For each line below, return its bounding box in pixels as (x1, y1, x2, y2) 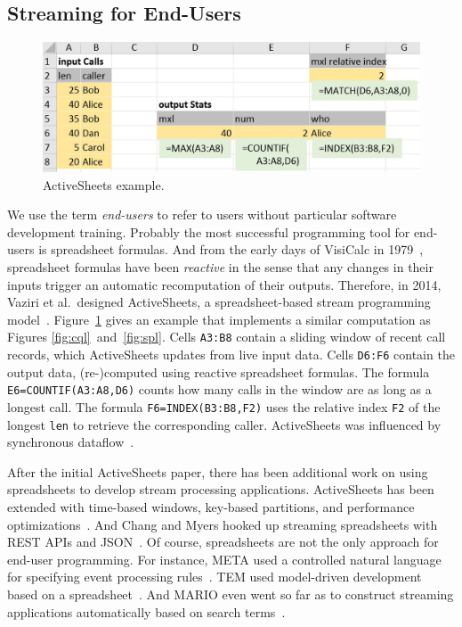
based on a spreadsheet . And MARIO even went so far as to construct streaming (7, 584, 454, 603)
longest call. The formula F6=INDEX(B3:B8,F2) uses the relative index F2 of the (7, 397, 441, 416)
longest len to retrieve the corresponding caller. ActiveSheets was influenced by (7, 415, 442, 433)
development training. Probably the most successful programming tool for (7, 222, 410, 241)
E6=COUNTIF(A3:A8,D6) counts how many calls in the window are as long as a (7, 380, 432, 399)
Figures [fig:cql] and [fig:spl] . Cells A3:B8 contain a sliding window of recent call (7, 327, 446, 346)
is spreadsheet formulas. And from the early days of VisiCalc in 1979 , (38, 240, 424, 259)
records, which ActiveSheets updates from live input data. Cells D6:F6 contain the (7, 344, 455, 363)
